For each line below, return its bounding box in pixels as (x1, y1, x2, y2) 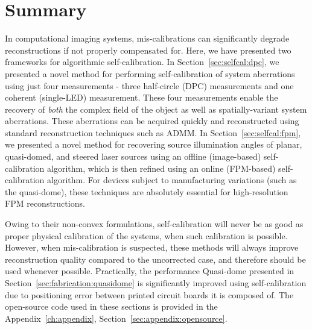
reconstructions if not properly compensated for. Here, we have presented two (5, 43, 291, 56)
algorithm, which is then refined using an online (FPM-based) (47, 161, 276, 174)
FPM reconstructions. (5, 197, 85, 210)
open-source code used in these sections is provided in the (5, 300, 218, 313)
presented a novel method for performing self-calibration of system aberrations (5, 67, 295, 80)
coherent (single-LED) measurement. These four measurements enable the (5, 91, 278, 104)
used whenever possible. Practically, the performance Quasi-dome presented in (5, 265, 294, 277)
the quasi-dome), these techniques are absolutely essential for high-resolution (5, 185, 288, 198)
